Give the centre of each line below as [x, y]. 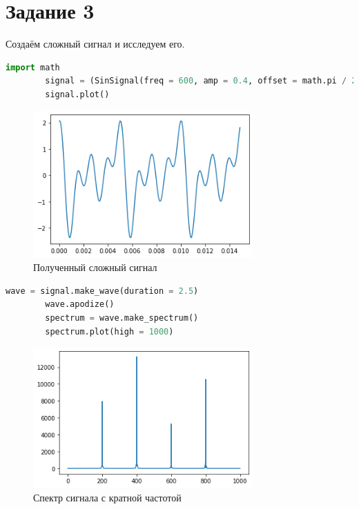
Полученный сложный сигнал [95, 267]
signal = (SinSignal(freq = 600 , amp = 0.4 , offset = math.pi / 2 [201, 81]
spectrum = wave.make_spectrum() [122, 318]
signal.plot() [77, 94]
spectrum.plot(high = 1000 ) [109, 331]
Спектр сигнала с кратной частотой [107, 498]
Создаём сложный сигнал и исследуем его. [95, 44]
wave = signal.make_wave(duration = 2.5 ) [102, 291]
